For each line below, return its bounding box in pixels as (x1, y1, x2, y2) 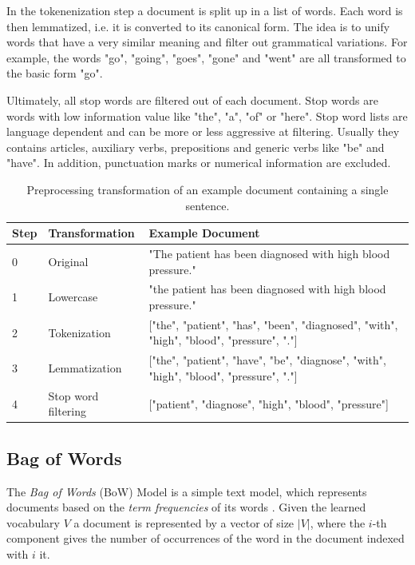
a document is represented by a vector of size (73, 514, 294, 531)
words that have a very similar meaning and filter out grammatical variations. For (6, 34, 408, 50)
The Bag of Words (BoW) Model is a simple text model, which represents (6, 483, 367, 499)
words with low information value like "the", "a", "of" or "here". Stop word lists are (6, 107, 408, 124)
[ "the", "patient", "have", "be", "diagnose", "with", (148, 352, 386, 368)
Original (48, 253, 89, 269)
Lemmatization (48, 360, 122, 376)
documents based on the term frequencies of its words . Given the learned (6, 499, 366, 515)
